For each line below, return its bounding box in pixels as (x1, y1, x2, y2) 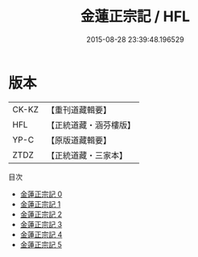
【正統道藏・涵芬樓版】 (46, 119, 135, 130)
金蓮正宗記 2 (19, 209, 63, 219)
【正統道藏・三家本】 (46, 150, 127, 161)
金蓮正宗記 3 (19, 219, 63, 229)
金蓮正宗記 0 (19, 189, 63, 199)
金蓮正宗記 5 (19, 239, 63, 249)
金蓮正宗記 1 (19, 199, 61, 209)
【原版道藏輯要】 (46, 134, 111, 145)
